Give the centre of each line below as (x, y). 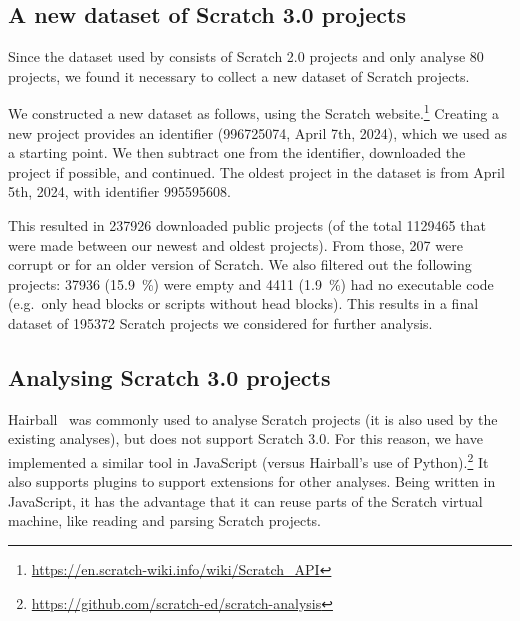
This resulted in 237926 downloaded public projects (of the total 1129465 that (247, 225)
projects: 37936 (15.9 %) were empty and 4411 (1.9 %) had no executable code (251, 283)
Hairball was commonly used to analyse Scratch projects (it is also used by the (253, 418)
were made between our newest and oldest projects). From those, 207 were (235, 244)
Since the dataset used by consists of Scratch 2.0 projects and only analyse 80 (246, 56)
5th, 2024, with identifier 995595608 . (119, 191)
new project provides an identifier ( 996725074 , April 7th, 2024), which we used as (257, 132)
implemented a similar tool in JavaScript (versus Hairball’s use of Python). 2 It (248, 460)
